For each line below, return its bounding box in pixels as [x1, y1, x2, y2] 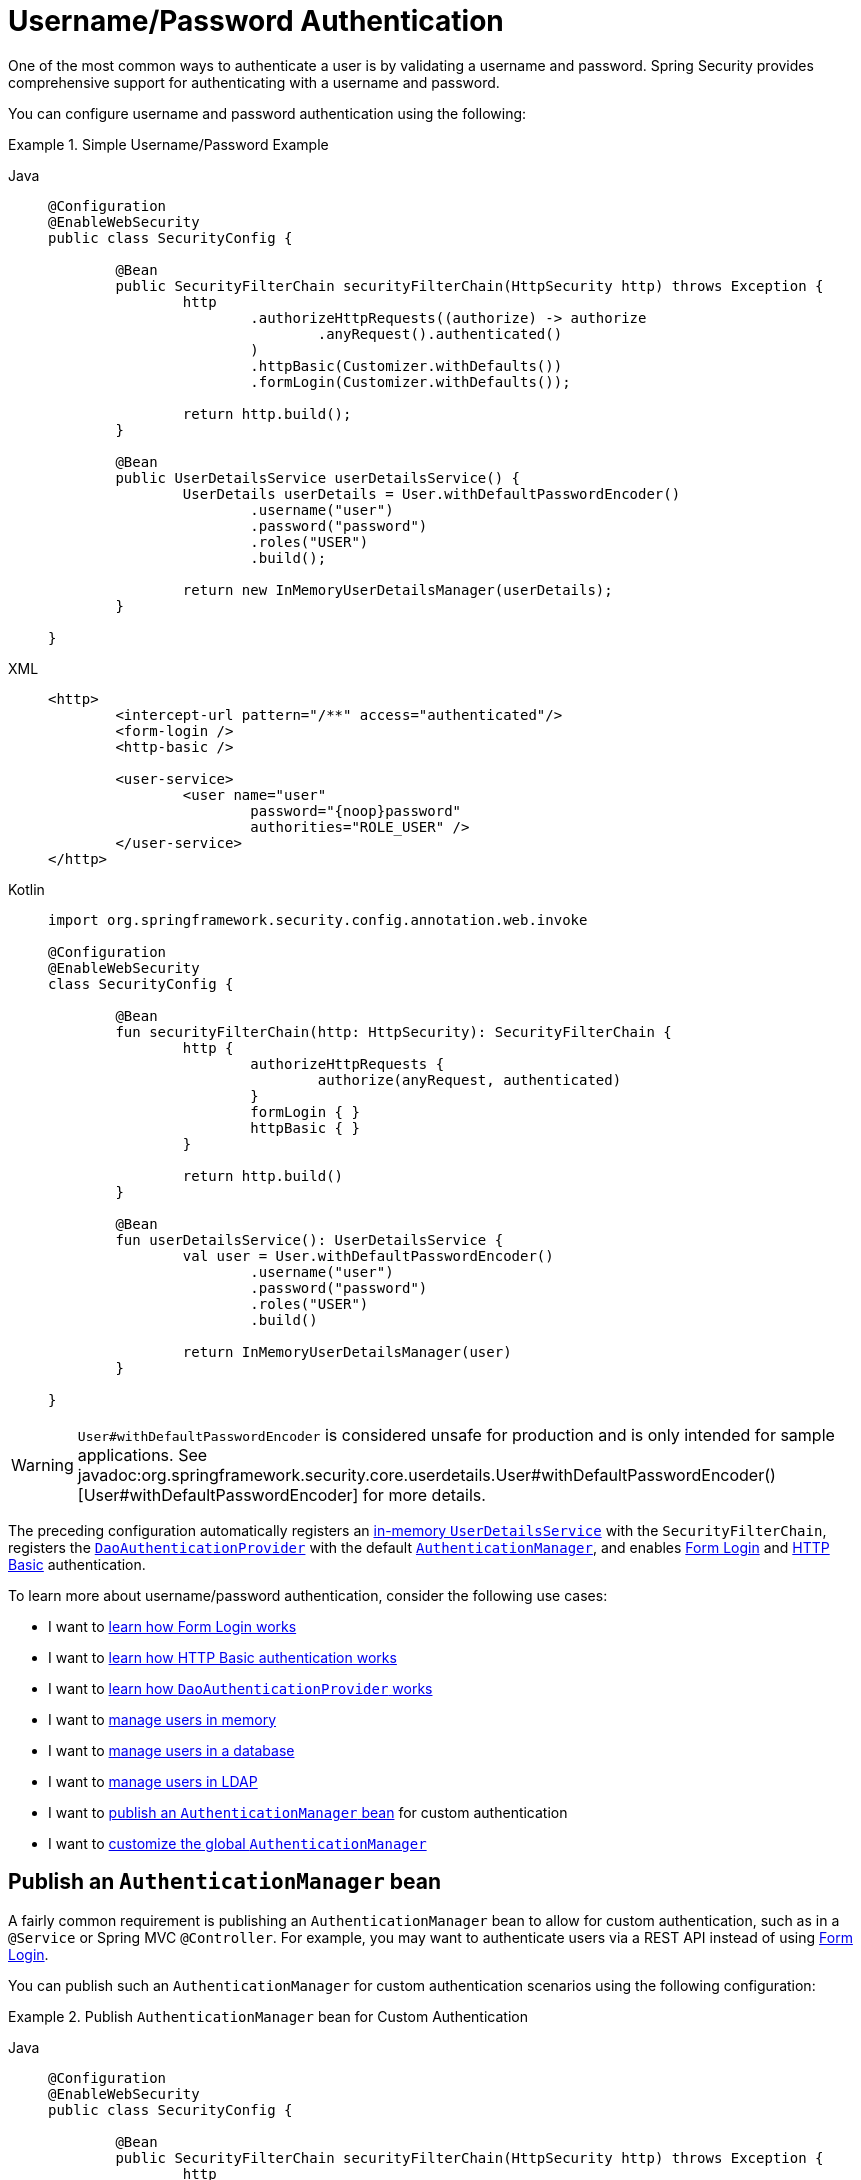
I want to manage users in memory [48, 1710, 277, 1728]
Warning [11, 1454, 74, 1475]
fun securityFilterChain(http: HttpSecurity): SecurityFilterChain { [115, 1023, 672, 1040]
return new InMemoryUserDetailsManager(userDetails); [182, 581, 613, 598]
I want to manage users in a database [48, 1741, 295, 1759]
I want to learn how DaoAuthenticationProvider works [48, 1679, 433, 1697]
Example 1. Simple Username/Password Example [8, 135, 329, 153]
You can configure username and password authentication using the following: [8, 104, 527, 122]
